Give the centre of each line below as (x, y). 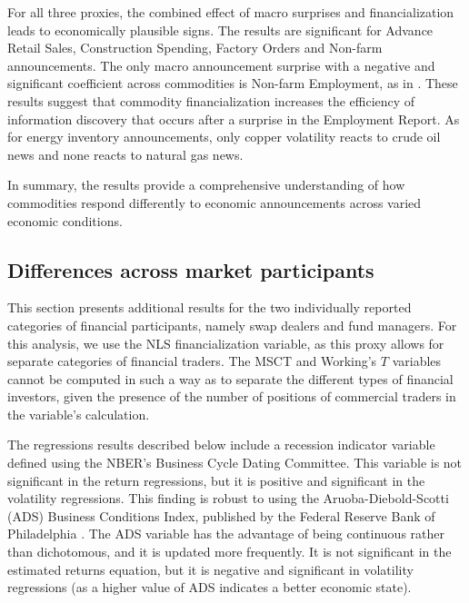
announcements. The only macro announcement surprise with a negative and (221, 65)
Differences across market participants (191, 269)
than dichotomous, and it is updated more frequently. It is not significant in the (230, 552)
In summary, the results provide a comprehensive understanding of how (206, 185)
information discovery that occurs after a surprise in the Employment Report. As (234, 119)
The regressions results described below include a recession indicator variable (221, 445)
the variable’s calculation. (79, 414)
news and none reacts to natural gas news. (125, 154)
